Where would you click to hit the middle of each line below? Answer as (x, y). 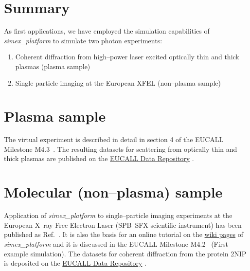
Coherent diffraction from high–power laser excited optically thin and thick (127, 57)
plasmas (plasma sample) (53, 66)
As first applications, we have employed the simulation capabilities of (107, 31)
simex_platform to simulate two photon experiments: (83, 40)
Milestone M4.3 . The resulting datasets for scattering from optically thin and (121, 149)
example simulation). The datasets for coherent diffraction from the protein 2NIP (125, 253)
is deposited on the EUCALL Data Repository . (75, 263)
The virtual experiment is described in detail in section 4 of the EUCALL (114, 139)
